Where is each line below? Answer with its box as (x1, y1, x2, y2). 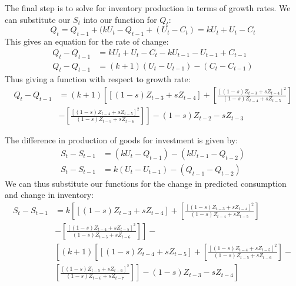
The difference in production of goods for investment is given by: (5, 134, 238, 146)
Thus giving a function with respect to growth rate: (5, 73, 191, 85)
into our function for (83, 13, 157, 25)
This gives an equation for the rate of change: (5, 35, 169, 48)
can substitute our (5, 13, 71, 25)
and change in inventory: (5, 189, 94, 201)
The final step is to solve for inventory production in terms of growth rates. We (5, 2, 291, 14)
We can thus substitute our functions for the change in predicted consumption (5, 177, 287, 189)
